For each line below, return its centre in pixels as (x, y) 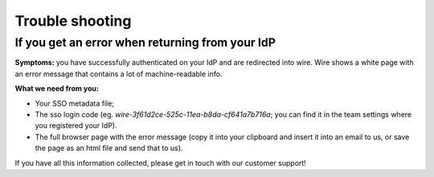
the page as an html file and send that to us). (109, 148)
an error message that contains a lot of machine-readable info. (119, 74)
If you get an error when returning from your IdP (145, 42)
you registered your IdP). (76, 126)
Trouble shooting (73, 21)
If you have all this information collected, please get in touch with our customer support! (161, 163)
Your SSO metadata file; (75, 103)
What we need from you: (57, 89)
